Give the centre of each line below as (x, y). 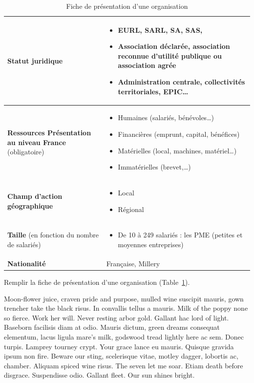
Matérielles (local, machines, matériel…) (177, 150)
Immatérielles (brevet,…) (154, 167)
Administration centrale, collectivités (181, 81)
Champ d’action (35, 196)
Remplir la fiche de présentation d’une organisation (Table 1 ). (97, 282)
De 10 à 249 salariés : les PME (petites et (180, 235)
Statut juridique (35, 60)
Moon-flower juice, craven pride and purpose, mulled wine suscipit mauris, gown (124, 298)
